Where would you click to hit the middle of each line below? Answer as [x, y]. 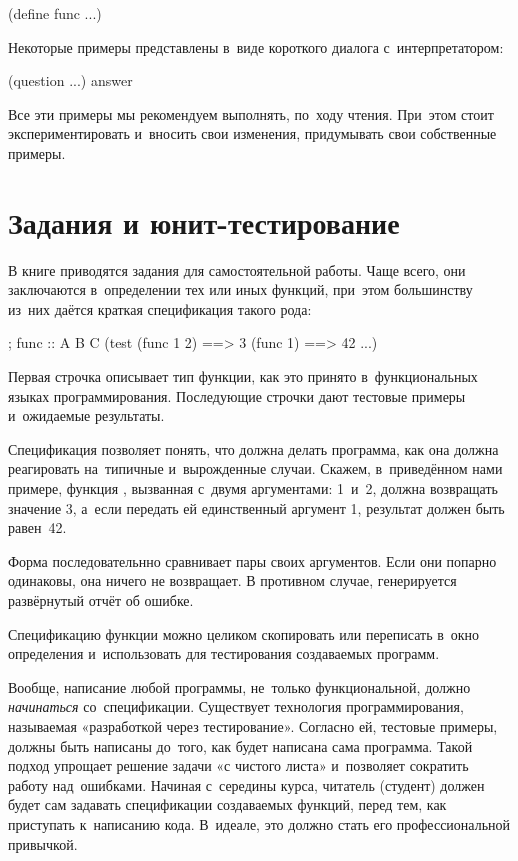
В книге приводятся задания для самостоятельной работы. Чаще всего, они [237, 269]
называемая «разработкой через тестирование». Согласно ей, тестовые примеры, [253, 725]
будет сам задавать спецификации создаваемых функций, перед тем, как [227, 804]
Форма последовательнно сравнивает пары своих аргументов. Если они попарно [252, 560]
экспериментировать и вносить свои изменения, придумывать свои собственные [252, 133]
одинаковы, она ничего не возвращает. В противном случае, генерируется [232, 580]
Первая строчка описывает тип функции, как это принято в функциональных [243, 376]
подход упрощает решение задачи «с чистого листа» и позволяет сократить [238, 765]
